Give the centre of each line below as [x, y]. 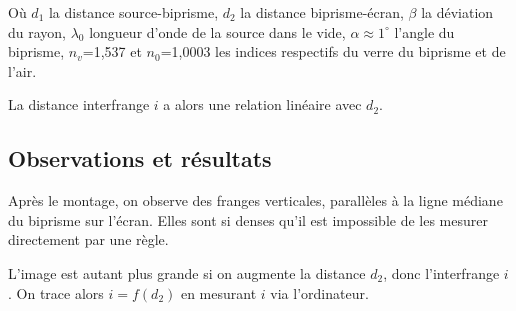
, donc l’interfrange [441, 272]
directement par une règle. [88, 239]
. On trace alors [56, 292]
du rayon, [37, 31]
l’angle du [424, 31]
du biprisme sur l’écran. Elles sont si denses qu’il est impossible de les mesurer [248, 219]
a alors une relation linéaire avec [262, 104]
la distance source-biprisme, [133, 12]
